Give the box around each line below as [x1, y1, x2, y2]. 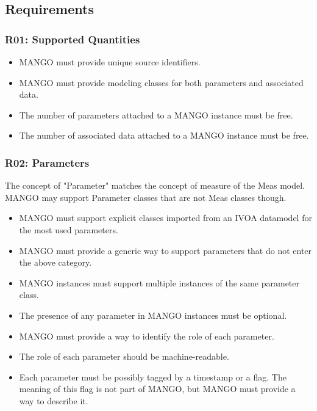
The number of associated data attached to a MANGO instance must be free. [19, 129, 309, 142]
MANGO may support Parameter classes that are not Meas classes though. [5, 191, 287, 203]
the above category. [19, 256, 92, 269]
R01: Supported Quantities [5, 31, 140, 46]
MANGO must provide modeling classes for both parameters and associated [19, 76, 304, 89]
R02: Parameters [5, 155, 90, 170]
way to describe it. [19, 394, 88, 407]
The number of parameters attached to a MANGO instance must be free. [19, 108, 293, 121]
